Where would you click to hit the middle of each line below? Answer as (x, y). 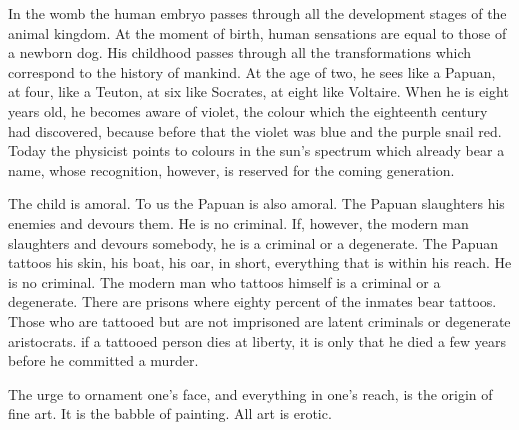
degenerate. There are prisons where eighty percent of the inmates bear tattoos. (252, 301)
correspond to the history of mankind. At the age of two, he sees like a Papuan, (252, 71)
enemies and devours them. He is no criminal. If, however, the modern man (238, 222)
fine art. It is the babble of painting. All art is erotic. (170, 413)
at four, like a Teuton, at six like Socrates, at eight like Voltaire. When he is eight (258, 91)
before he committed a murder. (103, 360)
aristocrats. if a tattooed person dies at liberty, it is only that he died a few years (257, 340)
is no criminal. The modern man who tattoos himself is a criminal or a (224, 281)
